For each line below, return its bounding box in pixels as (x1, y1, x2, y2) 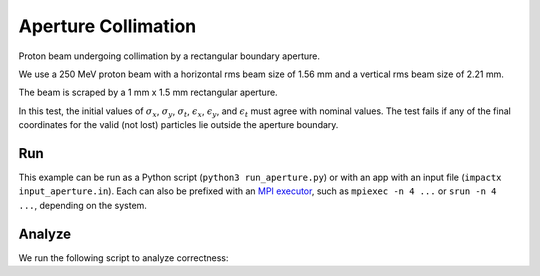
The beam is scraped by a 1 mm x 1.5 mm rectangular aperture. (18, 86, 279, 99)
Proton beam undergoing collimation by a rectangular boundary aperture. (18, 50, 320, 62)
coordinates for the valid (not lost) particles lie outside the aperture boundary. (18, 119, 339, 131)
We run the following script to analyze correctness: (18, 251, 229, 264)
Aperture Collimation (18, 15, 197, 37)
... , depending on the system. (18, 199, 147, 211)
